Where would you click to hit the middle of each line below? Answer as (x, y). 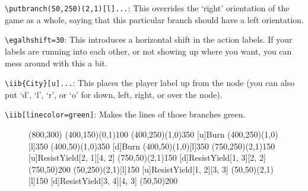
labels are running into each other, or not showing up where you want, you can (148, 51)
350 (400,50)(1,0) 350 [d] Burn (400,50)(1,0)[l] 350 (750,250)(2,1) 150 (155, 146)
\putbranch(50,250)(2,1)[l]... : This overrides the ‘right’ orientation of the (147, 8)
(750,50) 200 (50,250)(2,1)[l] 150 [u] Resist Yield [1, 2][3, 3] (128, 169)
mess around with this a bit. (56, 63)
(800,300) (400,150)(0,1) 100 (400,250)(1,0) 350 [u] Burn (127, 134)
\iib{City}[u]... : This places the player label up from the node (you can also (150, 83)
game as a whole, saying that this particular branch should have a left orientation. (154, 19)
